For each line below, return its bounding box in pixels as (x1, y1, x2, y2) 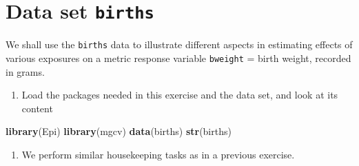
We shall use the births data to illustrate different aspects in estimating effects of (6, 37, 353, 52)
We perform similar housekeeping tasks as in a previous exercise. (21, 147, 295, 161)
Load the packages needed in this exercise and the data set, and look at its (21, 87, 338, 102)
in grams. (6, 64, 45, 79)
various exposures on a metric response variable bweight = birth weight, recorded (6, 50, 351, 65)
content (21, 101, 53, 115)
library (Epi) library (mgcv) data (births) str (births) (6, 124, 232, 138)
